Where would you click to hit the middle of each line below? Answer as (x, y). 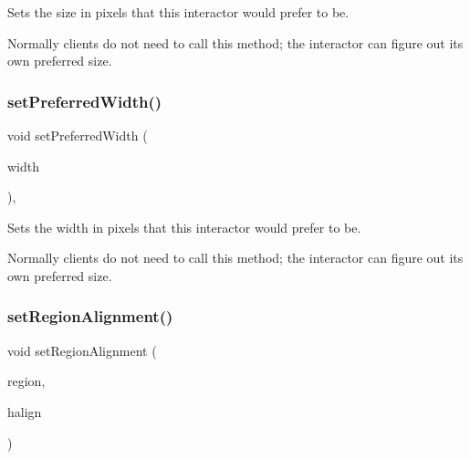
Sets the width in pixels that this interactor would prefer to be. (184, 227)
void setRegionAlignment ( (82, 350)
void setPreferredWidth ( (78, 135)
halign (25, 411)
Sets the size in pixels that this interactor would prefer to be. (178, 12)
